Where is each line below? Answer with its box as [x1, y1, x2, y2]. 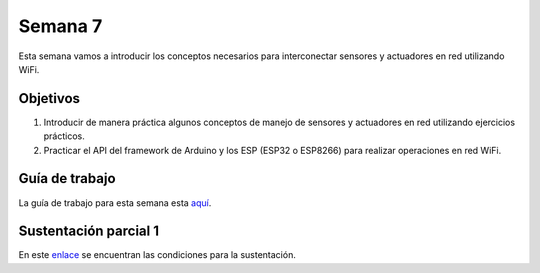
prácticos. [43, 130, 85, 142]
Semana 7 [18, 15, 103, 37]
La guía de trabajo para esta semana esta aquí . [18, 196, 212, 209]
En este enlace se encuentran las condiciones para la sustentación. [18, 249, 297, 261]
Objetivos [18, 90, 80, 107]
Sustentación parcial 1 [18, 223, 160, 240]
